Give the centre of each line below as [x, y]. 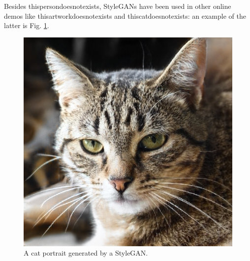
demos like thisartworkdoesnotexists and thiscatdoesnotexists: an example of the [125, 16]
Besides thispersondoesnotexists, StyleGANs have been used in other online [118, 6]
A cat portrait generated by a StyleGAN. [86, 253]
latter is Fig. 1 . [27, 25]
